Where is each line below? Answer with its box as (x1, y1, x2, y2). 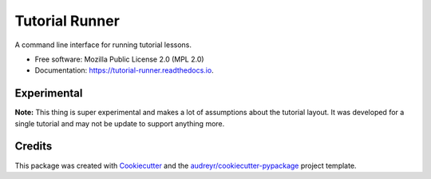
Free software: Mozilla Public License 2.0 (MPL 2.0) (34, 54, 204, 64)
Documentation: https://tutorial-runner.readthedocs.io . (34, 66, 215, 75)
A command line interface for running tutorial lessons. (14, 40, 192, 50)
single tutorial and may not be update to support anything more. (14, 118, 225, 128)
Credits (14, 140, 53, 153)
